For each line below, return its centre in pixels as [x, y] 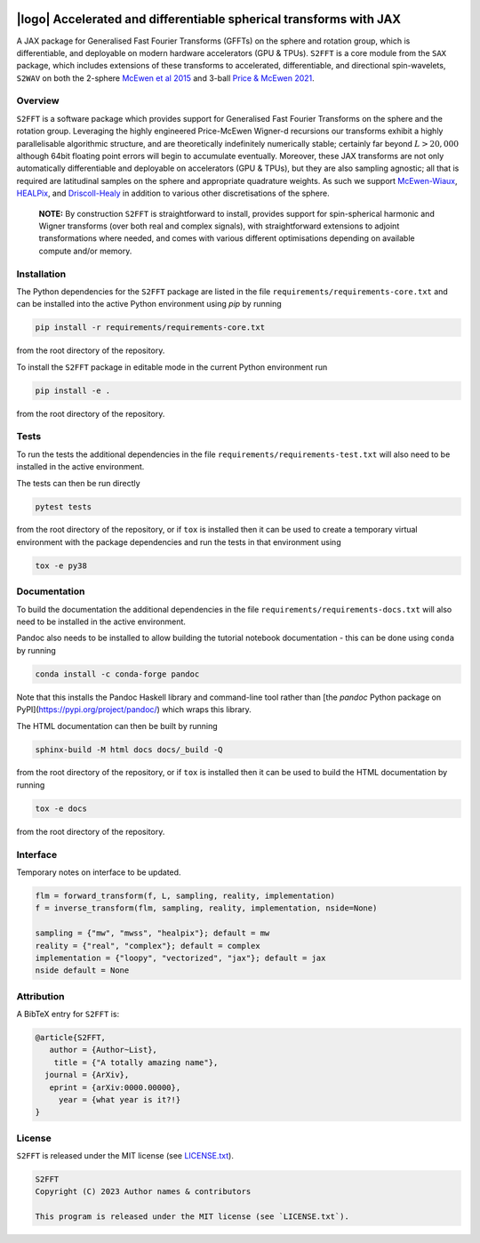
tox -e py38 [61, 565]
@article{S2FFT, [71, 1038]
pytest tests [64, 506]
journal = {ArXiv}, [87, 1075]
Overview [38, 100]
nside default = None [82, 970]
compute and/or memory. [85, 251]
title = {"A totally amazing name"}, [136, 1062]
